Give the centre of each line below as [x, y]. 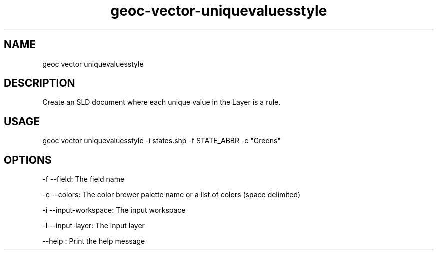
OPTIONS [28, 160]
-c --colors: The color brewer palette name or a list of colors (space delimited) [172, 195]
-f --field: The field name [84, 179]
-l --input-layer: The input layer [94, 226]
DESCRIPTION [40, 83]
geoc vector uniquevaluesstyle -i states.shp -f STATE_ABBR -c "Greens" [162, 141]
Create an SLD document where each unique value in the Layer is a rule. [162, 102]
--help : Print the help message [94, 241]
